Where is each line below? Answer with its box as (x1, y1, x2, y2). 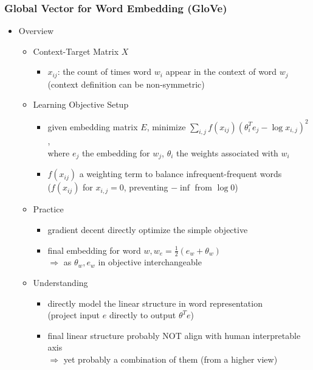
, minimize (146, 120, 186, 133)
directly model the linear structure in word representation (47, 296, 263, 309)
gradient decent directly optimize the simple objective (47, 223, 248, 236)
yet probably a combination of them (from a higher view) (63, 352, 278, 365)
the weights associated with (176, 146, 278, 159)
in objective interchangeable (98, 256, 202, 268)
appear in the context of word (165, 65, 277, 78)
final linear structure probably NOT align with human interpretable (47, 329, 301, 341)
